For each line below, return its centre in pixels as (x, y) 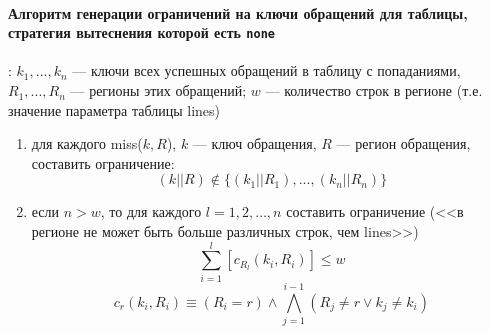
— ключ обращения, (254, 143)
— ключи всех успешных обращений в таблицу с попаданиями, (266, 70)
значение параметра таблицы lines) (114, 109)
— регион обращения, (403, 143)
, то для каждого (151, 211)
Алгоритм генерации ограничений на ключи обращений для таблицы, (238, 12)
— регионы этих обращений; (158, 90)
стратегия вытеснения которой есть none (141, 32)
